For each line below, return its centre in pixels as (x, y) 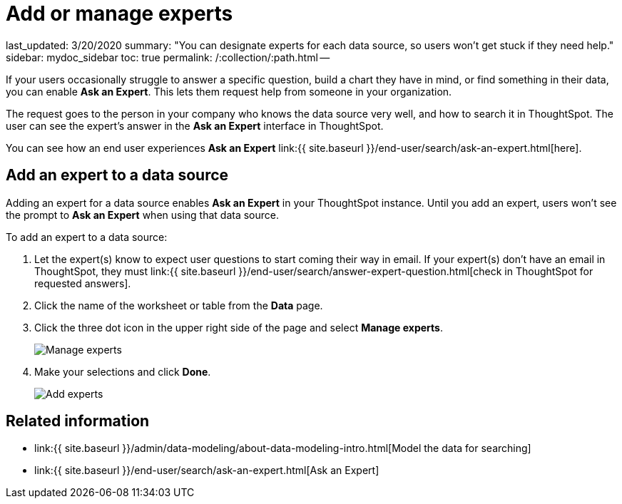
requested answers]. (83, 283)
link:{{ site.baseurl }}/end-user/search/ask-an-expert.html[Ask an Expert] (207, 470)
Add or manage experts (119, 14)
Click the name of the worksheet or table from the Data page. (179, 305)
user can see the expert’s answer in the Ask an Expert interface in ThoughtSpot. (195, 125)
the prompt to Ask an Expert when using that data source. (143, 215)
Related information (78, 421)
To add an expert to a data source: (87, 237)
